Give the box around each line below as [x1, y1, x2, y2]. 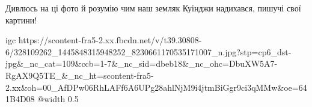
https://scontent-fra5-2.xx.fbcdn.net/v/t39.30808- [18, 34, 202, 46]
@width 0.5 [37, 93, 79, 105]
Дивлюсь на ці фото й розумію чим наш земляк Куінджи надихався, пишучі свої [5, 2, 301, 14]
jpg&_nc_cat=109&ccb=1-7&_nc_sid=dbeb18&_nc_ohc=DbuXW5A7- [5, 57, 278, 70]
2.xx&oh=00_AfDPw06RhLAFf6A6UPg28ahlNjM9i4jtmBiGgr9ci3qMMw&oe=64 [5, 81, 307, 93]
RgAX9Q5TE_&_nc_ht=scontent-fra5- [5, 69, 154, 81]
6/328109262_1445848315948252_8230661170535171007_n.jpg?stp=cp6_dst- [5, 45, 292, 58]
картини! [5, 13, 37, 26]
